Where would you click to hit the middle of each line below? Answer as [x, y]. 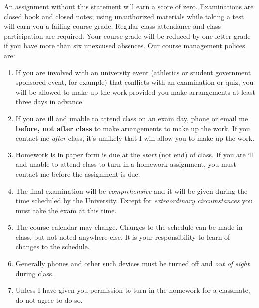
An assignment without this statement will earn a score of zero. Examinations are [129, 6]
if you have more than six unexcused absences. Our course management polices [125, 46]
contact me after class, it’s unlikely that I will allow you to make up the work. [135, 138]
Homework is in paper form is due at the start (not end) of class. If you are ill [135, 154]
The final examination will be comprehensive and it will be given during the [131, 191]
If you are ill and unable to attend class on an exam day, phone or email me [132, 118]
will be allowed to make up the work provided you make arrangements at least [135, 91]
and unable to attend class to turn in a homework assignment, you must [126, 164]
